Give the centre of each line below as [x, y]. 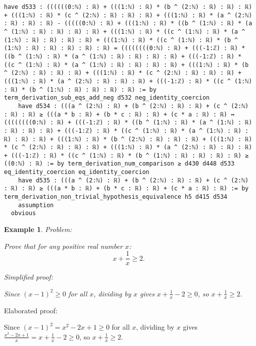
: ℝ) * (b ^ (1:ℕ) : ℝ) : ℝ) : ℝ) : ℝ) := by [80, 89]
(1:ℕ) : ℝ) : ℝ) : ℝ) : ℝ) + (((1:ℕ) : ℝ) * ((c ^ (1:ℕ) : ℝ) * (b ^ [121, 40]
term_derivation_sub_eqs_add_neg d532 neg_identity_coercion [107, 98]
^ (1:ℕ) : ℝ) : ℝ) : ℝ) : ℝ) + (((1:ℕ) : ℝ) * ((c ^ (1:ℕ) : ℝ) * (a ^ [125, 31]
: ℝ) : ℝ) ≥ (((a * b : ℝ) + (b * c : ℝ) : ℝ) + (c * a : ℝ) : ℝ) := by [126, 189]
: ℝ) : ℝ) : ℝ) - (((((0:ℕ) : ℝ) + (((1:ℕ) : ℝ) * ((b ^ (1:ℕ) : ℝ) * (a [128, 24]
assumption [36, 205]
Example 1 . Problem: [38, 229]
